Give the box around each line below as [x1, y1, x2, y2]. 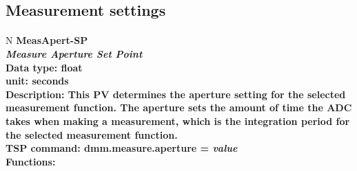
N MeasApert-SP [6, 33, 88, 47]
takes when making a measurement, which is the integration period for [6, 113, 350, 128]
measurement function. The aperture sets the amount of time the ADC [6, 100, 352, 115]
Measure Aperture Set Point [6, 46, 143, 60]
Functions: [6, 154, 56, 168]
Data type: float [6, 60, 83, 74]
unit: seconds [6, 73, 69, 88]
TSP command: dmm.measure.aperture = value [6, 141, 238, 155]
